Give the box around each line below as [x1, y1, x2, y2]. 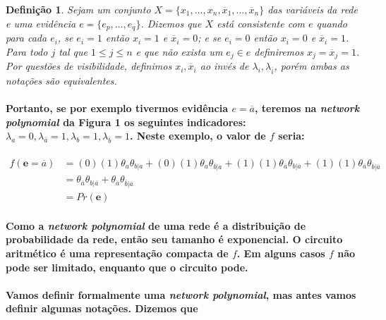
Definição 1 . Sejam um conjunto [6, 2, 151, 16]
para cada [6, 30, 47, 45]
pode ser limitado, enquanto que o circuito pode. [6, 259, 248, 274]
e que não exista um [135, 44, 223, 59]
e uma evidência [6, 16, 76, 30]
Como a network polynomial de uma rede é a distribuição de [6, 218, 306, 233]
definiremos [254, 44, 303, 59]
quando [316, 16, 347, 30]
